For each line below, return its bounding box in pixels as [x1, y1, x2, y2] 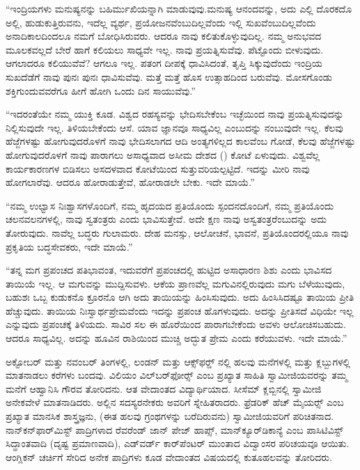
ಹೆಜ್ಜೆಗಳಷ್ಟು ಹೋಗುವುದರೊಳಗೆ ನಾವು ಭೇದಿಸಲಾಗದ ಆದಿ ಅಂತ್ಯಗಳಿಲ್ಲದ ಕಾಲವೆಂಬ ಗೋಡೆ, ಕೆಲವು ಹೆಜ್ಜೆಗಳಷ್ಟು [6, 134, 356, 148]
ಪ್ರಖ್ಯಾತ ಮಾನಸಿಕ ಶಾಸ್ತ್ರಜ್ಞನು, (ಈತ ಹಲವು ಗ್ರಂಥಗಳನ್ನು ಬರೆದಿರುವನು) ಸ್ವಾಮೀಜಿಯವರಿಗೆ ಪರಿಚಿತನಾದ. [6, 409, 334, 423]
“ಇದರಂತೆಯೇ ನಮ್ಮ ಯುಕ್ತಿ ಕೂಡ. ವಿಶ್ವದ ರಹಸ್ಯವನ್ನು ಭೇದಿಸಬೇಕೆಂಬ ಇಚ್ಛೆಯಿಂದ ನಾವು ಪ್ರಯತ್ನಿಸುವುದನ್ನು [6, 107, 344, 121]
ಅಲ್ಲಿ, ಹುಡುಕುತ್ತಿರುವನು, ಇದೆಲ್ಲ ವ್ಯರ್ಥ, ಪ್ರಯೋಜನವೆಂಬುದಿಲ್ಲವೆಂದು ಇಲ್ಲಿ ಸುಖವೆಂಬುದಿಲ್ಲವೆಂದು [6, 15, 316, 29]
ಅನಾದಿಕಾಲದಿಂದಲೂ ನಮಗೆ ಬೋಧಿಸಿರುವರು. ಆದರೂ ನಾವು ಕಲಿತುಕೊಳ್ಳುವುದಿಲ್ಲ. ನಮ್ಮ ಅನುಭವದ [6, 29, 322, 43]
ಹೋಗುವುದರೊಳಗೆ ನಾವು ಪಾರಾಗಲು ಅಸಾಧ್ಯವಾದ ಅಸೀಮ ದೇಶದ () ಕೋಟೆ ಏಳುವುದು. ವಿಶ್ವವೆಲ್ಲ [6, 147, 320, 162]
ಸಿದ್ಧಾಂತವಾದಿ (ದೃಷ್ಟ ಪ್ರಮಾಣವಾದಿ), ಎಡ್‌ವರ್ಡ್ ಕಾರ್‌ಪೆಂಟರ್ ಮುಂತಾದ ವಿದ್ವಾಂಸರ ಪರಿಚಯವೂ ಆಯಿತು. [6, 436, 350, 451]
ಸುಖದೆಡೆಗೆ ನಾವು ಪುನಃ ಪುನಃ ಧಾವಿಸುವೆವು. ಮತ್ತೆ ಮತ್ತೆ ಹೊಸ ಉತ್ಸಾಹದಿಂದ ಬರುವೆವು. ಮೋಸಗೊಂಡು [6, 69, 333, 84]
